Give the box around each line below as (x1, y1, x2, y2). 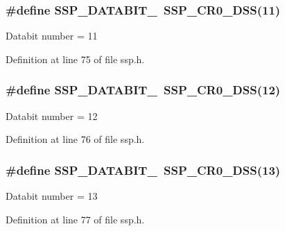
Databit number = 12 (6, 108, 98, 123)
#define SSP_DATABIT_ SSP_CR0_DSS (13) (6, 161, 281, 178)
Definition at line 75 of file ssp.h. (6, 51, 145, 66)
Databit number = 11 (6, 28, 98, 43)
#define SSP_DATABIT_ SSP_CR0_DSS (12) (6, 81, 281, 99)
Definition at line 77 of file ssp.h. (6, 212, 145, 226)
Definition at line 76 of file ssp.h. (6, 132, 145, 146)
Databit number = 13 (6, 189, 98, 203)
